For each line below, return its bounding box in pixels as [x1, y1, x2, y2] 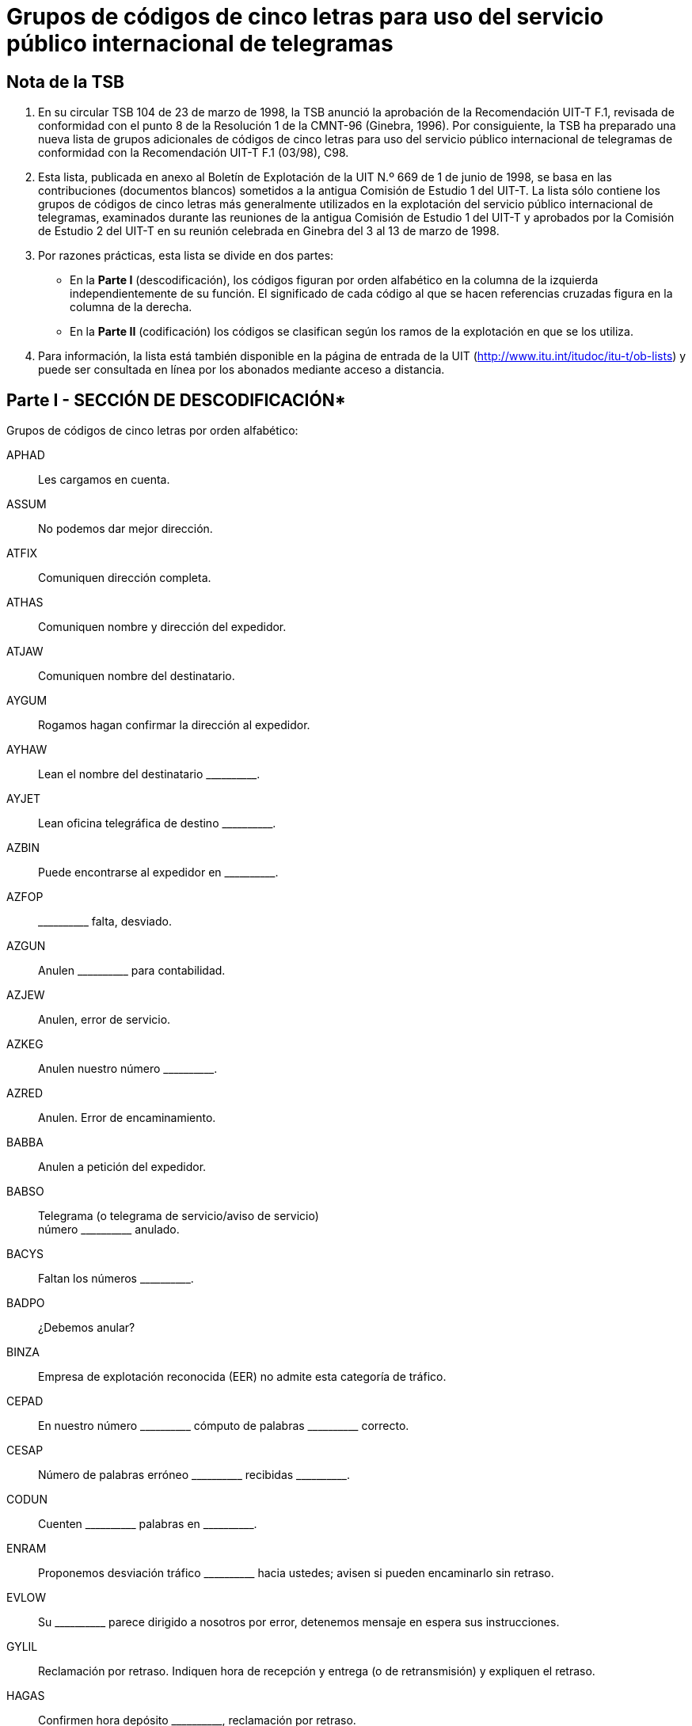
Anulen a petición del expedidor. [38, 1160, 207, 1174]
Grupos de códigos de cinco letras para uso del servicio [6, 3, 604, 30]
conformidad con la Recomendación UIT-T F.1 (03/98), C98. [38, 146, 349, 160]
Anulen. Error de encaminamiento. [38, 1111, 216, 1125]
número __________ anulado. [38, 1222, 180, 1237]
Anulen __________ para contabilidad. [38, 964, 226, 978]
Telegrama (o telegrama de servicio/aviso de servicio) [38, 1209, 319, 1223]
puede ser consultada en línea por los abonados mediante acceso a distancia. [38, 363, 445, 377]
